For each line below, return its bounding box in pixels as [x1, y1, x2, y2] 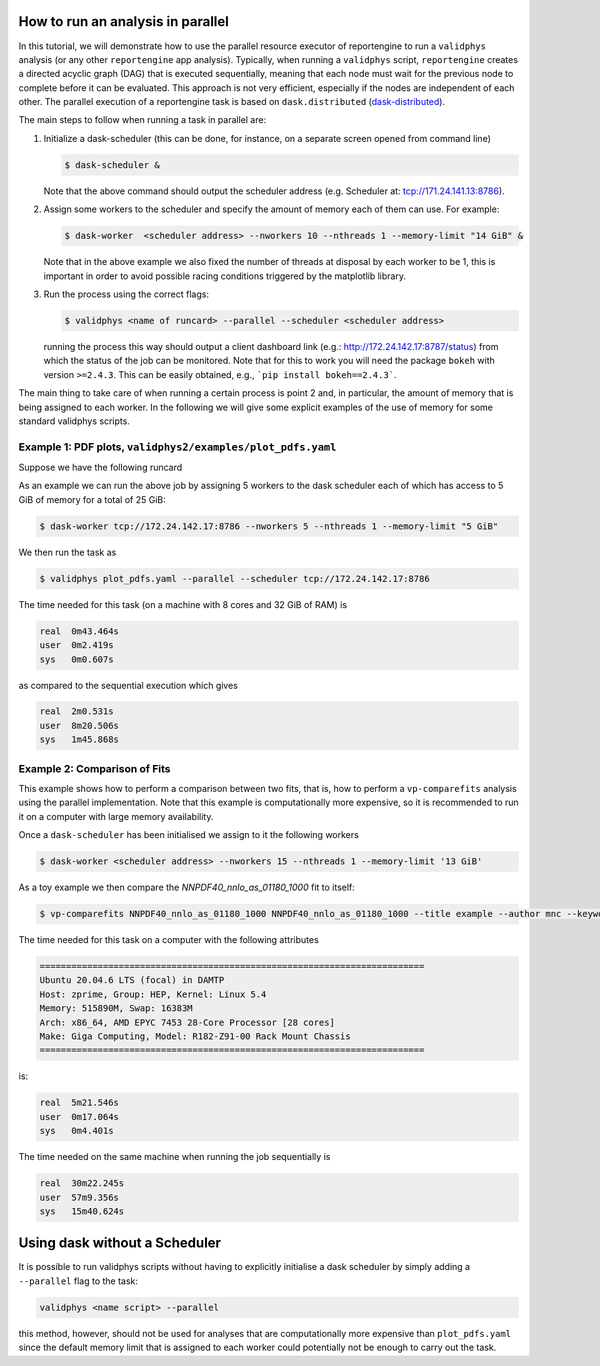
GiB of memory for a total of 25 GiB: [18, 493, 166, 505]
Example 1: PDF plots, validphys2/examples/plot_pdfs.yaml [18, 440, 337, 454]
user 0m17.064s [39, 1111, 120, 1122]
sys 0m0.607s [39, 653, 114, 665]
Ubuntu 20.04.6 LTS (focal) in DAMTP [39, 975, 225, 986]
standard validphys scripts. [18, 415, 130, 427]
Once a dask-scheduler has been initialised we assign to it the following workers [18, 829, 359, 841]
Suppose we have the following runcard [18, 461, 183, 474]
